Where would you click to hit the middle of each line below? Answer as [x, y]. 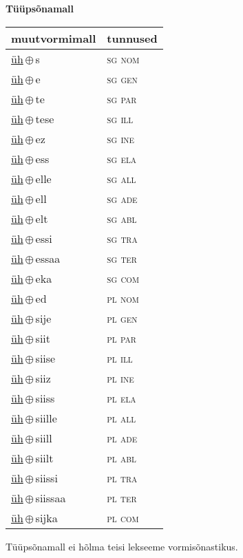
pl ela [122, 398]
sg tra [122, 238]
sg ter [122, 258]
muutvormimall [54, 38]
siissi [46, 477]
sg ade [122, 198]
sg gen [122, 78]
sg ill [120, 118]
